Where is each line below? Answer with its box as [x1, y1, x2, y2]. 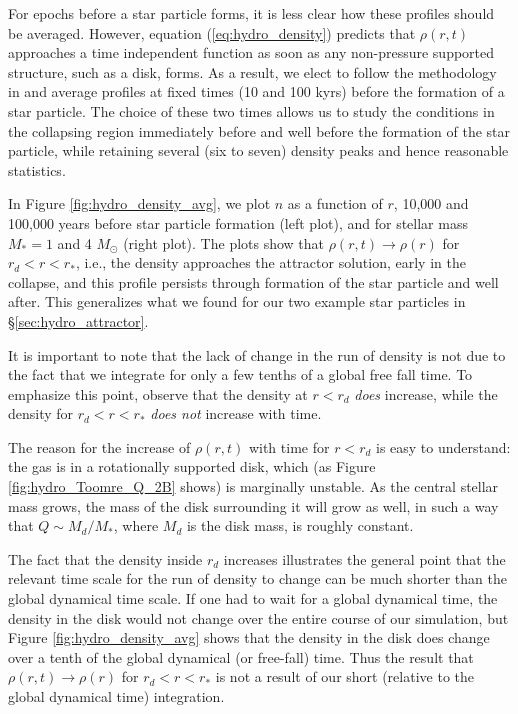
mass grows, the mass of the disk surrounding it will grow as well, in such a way [8, 495, 499, 516]
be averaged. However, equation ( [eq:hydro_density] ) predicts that [8, 22, 416, 43]
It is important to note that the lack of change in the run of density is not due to [8, 344, 506, 365]
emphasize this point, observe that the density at [8, 383, 308, 404]
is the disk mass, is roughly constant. [186, 515, 414, 536]
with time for [248, 436, 330, 457]
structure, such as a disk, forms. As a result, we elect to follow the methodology [8, 61, 497, 82]
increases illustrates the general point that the [223, 548, 506, 569]
